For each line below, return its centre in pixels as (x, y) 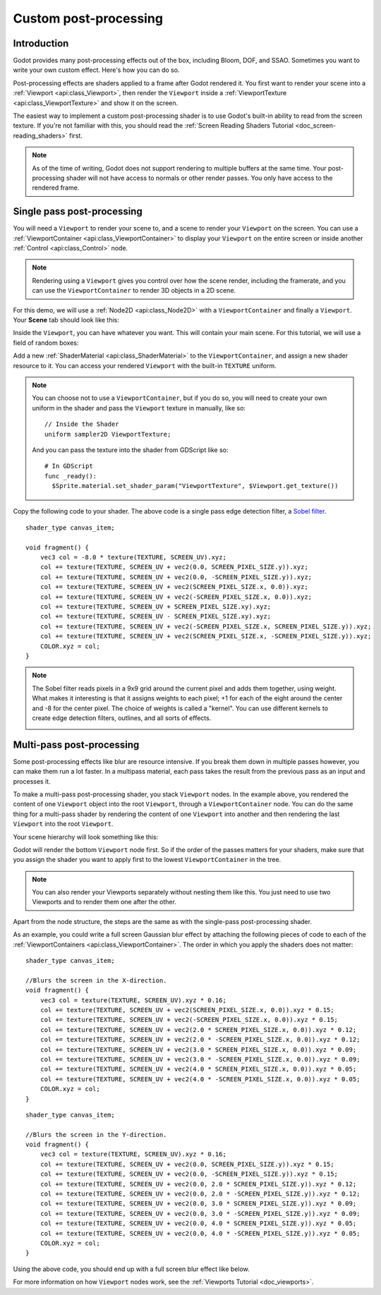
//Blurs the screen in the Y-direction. (96, 1135)
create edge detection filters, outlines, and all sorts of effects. (122, 718)
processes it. (32, 781)
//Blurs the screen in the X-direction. (96, 980)
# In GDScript (69, 466)
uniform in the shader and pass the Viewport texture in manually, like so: (139, 408)
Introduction (41, 43)
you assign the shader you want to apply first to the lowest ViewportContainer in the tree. (147, 860)
